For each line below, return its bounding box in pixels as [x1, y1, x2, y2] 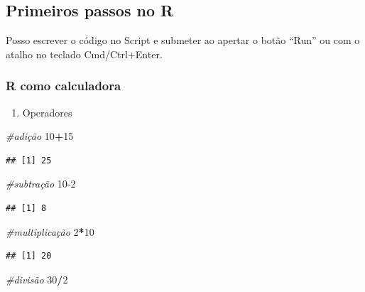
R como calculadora [6, 77, 121, 94]
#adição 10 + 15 [6, 129, 74, 144]
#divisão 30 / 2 [6, 271, 68, 286]
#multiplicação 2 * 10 [6, 224, 94, 239]
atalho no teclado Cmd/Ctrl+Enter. [6, 46, 163, 61]
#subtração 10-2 [6, 176, 76, 191]
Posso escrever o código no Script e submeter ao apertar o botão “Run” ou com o [6, 33, 360, 48]
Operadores [22, 104, 72, 119]
